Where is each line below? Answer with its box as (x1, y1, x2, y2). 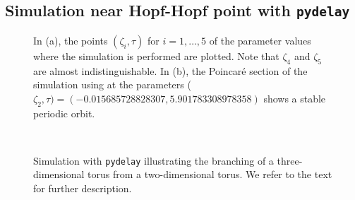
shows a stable (263, 90, 326, 105)
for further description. (33, 181, 132, 195)
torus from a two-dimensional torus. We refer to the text (88, 167, 332, 182)
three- (277, 153, 303, 167)
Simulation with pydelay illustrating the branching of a (33, 153, 274, 167)
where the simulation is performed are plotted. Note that (33, 48, 279, 63)
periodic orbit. (33, 105, 95, 120)
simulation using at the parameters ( (33, 77, 191, 92)
